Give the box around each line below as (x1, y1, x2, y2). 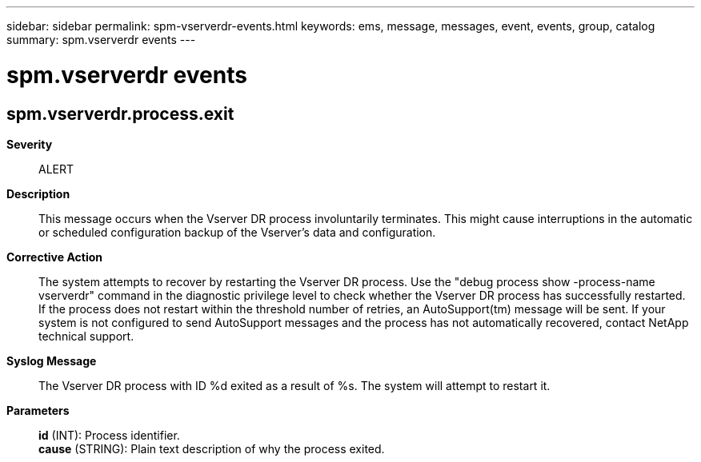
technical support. (38, 329, 134, 343)
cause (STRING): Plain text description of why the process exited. (38, 441, 385, 456)
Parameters (6, 403, 70, 417)
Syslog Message (6, 353, 97, 368)
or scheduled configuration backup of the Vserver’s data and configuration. (38, 225, 436, 239)
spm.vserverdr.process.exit (6, 103, 234, 124)
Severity (6, 137, 53, 151)
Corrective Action (6, 249, 102, 264)
